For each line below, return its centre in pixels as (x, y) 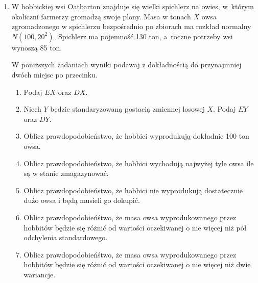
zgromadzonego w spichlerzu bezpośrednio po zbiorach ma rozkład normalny (131, 26)
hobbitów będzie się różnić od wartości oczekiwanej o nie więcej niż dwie (137, 264)
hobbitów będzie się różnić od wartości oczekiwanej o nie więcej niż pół (135, 227)
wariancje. (40, 274)
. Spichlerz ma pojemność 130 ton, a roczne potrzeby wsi (143, 36)
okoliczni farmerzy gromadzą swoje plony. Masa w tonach (101, 16)
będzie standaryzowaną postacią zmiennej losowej (127, 109)
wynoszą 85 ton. (37, 47)
